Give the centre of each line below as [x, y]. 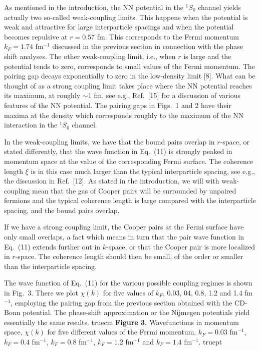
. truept [210, 341]
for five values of [128, 293]
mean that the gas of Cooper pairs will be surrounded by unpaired [134, 190]
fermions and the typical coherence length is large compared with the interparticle [130, 200]
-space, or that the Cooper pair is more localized [181, 246]
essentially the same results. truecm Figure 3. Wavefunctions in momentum [121, 322]
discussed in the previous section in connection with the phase [148, 46]
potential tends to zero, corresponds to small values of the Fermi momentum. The [129, 66]
